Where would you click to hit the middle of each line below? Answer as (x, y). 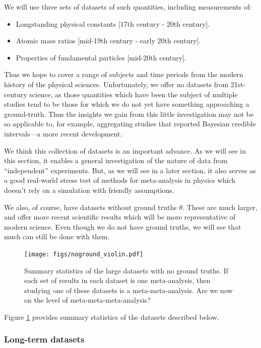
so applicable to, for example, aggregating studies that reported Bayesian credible (130, 124)
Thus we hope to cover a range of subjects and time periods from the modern (124, 74)
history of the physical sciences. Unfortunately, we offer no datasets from (116, 84)
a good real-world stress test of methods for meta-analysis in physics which (120, 180)
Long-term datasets (44, 339)
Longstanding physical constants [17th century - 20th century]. (113, 23)
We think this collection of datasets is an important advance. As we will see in (125, 150)
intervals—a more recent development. (63, 133)
